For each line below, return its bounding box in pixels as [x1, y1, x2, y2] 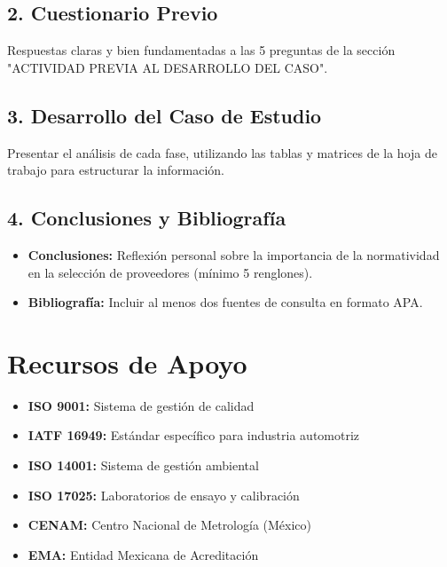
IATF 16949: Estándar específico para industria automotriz [27, 426, 360, 445]
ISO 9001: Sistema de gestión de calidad [27, 396, 255, 414]
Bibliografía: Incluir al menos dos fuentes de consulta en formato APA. [27, 293, 423, 311]
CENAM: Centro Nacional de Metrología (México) [27, 516, 312, 534]
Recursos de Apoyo [7, 344, 247, 381]
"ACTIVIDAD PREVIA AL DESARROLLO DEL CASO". [7, 58, 328, 76]
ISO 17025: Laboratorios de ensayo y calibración [27, 485, 300, 504]
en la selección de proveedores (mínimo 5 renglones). [27, 263, 313, 281]
